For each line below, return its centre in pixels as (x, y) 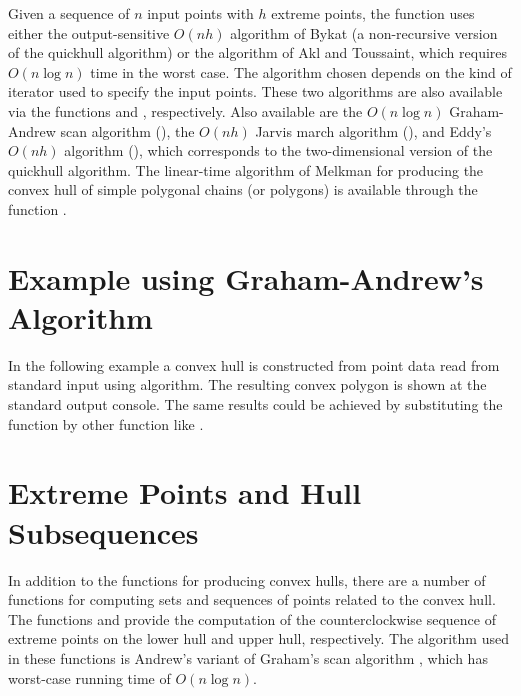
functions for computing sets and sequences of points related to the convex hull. (252, 599)
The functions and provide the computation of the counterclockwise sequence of (252, 618)
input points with (200, 13)
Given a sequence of (69, 13)
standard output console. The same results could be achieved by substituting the (255, 404)
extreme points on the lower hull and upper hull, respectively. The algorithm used (258, 638)
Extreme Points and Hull (185, 492)
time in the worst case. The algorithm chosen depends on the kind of (301, 71)
